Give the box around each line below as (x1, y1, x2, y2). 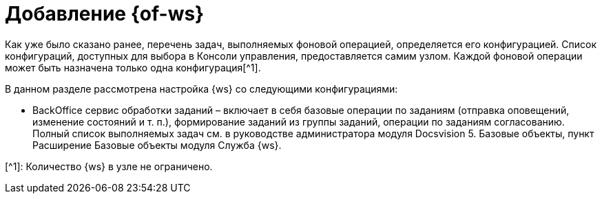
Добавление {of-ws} (5, 2, 205, 25)
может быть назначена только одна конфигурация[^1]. (5, 61, 261, 73)
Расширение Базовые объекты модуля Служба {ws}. (32, 139, 282, 151)
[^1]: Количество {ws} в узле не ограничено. (5, 160, 213, 172)
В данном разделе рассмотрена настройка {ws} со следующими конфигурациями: (5, 82, 398, 95)
